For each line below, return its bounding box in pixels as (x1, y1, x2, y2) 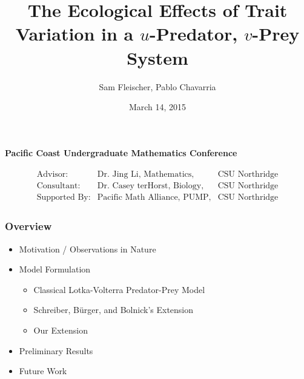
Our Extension (33, 324, 88, 336)
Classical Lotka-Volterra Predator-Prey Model (33, 283, 205, 295)
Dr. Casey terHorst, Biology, (97, 182, 204, 191)
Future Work (19, 364, 67, 377)
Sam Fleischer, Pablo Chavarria (99, 80, 216, 93)
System (127, 45, 188, 70)
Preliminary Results (19, 344, 93, 357)
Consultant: (36, 182, 81, 191)
